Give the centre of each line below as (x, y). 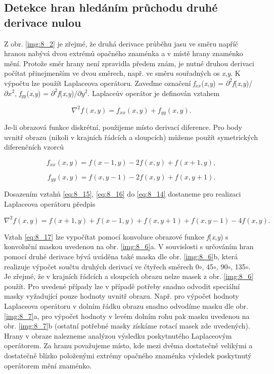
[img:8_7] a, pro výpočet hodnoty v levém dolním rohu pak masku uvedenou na (127, 316)
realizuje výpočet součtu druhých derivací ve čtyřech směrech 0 (102, 266)
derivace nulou (43, 22)
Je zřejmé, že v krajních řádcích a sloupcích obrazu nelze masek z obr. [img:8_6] (129, 276)
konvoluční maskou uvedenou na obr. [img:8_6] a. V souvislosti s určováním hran (129, 246)
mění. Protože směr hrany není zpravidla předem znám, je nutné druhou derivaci (129, 63)
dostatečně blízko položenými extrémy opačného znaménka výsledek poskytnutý (128, 356)
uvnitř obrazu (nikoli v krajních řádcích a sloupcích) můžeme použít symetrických (131, 137)
